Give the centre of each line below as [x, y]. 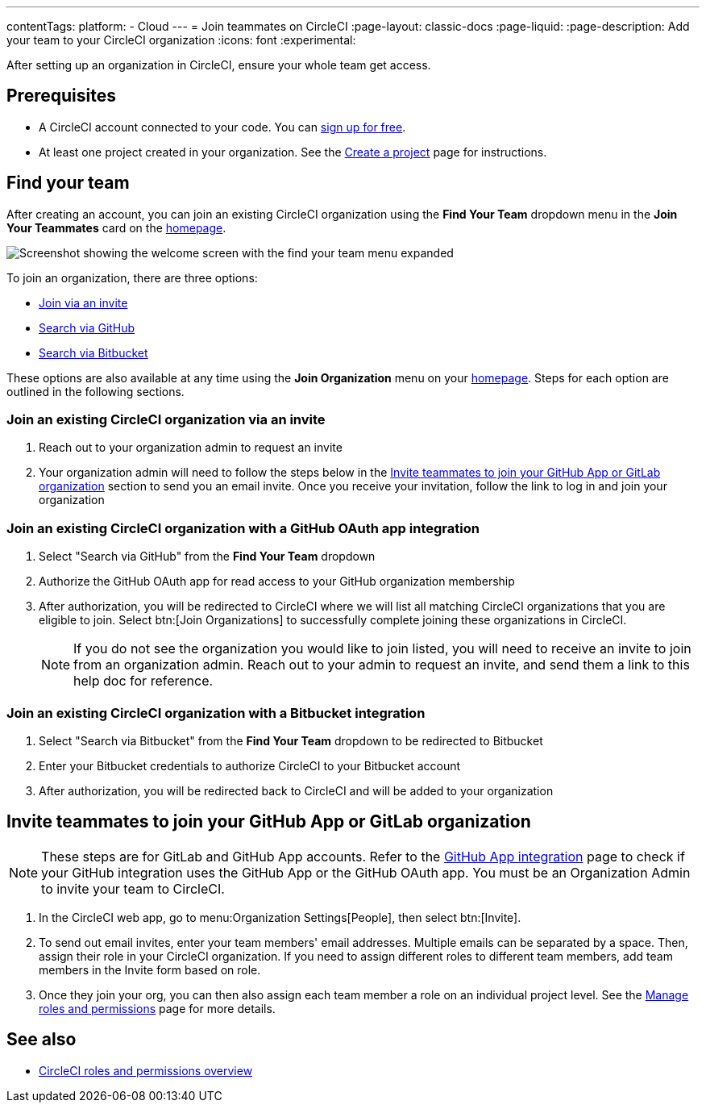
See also [42, 1040]
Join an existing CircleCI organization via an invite [166, 420]
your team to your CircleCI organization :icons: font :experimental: [181, 40]
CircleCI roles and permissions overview [146, 1070]
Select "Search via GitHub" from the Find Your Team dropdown [207, 557]
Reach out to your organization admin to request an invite [191, 448]
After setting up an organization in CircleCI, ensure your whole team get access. [219, 65]
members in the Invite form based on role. [150, 969]
